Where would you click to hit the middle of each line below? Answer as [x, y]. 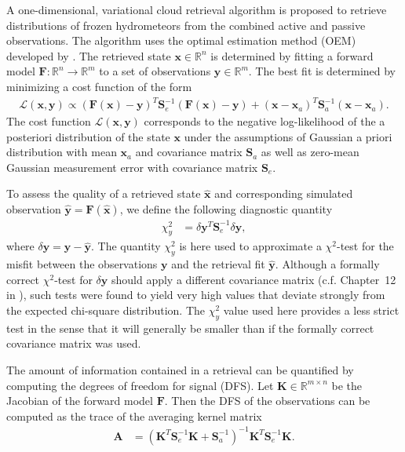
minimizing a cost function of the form [99, 86]
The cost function [49, 121]
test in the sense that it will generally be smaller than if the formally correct [190, 328]
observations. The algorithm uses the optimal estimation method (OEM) [181, 40]
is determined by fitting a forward [292, 55]
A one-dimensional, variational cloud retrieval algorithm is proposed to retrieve [197, 9]
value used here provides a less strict [311, 310]
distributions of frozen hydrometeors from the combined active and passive [186, 25]
